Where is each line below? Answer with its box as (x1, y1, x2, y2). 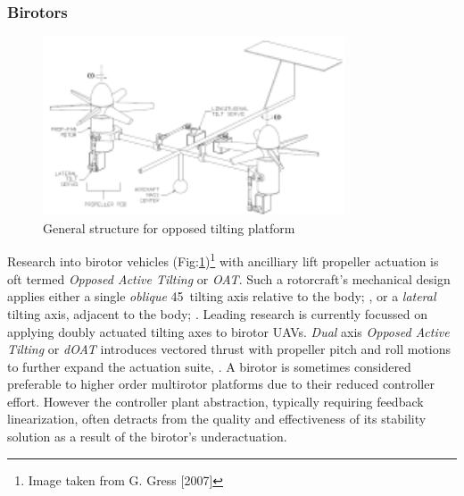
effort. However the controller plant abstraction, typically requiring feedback (7, 391, 424, 410)
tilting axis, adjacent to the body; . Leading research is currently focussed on (7, 304, 427, 323)
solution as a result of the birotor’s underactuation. (7, 427, 287, 446)
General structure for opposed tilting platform (43, 218, 295, 237)
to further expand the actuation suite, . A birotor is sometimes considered (7, 357, 411, 375)
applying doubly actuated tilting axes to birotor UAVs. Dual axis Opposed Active (7, 322, 450, 340)
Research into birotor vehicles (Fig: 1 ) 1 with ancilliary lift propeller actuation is (7, 249, 439, 271)
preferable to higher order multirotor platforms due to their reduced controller (7, 374, 435, 393)
